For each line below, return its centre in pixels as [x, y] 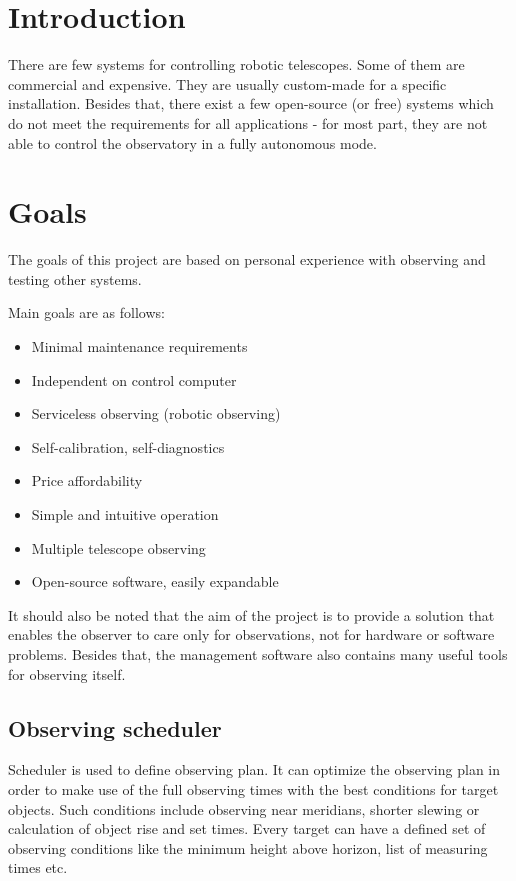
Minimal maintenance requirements [139, 346]
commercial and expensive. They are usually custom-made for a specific [227, 83]
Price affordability [87, 480]
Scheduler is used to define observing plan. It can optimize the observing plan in [254, 769]
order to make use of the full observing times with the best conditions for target [253, 788]
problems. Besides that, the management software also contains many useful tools [258, 653]
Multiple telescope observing [118, 547]
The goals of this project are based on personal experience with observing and [247, 259]
